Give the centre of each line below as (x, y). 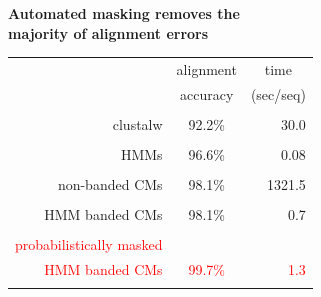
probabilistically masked (89, 244)
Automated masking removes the (124, 13)
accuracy (207, 93)
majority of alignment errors (108, 32)
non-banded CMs (110, 184)
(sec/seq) (278, 93)
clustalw (137, 123)
